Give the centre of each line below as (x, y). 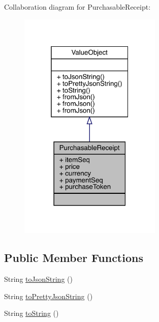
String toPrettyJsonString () (49, 296)
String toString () (31, 313)
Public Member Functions (74, 258)
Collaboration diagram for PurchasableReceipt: (77, 7)
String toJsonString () (38, 279)
